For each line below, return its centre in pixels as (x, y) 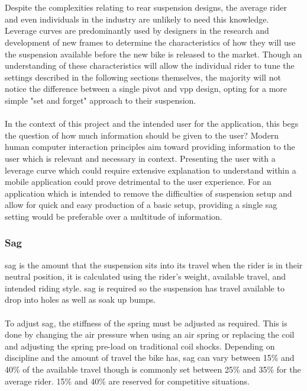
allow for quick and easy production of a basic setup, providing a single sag (141, 205)
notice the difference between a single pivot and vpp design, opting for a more (146, 89)
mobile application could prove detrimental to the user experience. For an (138, 182)
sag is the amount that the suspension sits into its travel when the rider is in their (154, 265)
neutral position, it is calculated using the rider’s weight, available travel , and (145, 276)
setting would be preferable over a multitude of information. (114, 216)
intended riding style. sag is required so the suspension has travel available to (145, 288)
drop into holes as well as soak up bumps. (80, 299)
